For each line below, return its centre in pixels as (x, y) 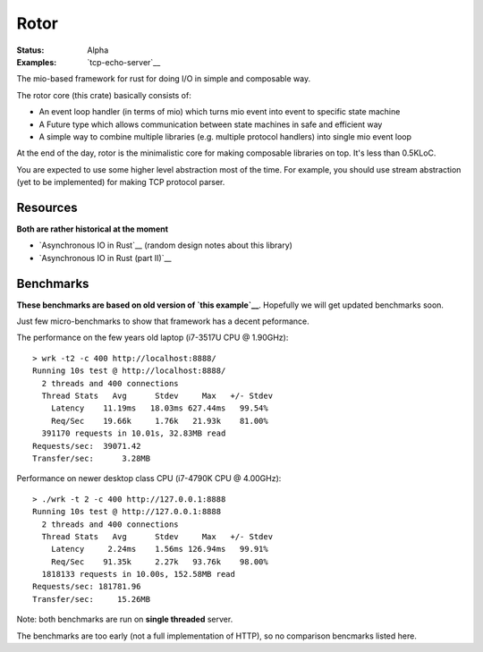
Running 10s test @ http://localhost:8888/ (129, 371)
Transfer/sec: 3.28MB (92, 458)
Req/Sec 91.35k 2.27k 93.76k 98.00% (159, 562)
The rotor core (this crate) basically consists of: (104, 95)
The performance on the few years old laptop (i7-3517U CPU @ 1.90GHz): (153, 338)
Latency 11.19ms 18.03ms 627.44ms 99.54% (159, 408)
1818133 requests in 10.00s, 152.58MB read (139, 574)
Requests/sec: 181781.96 (87, 587)
